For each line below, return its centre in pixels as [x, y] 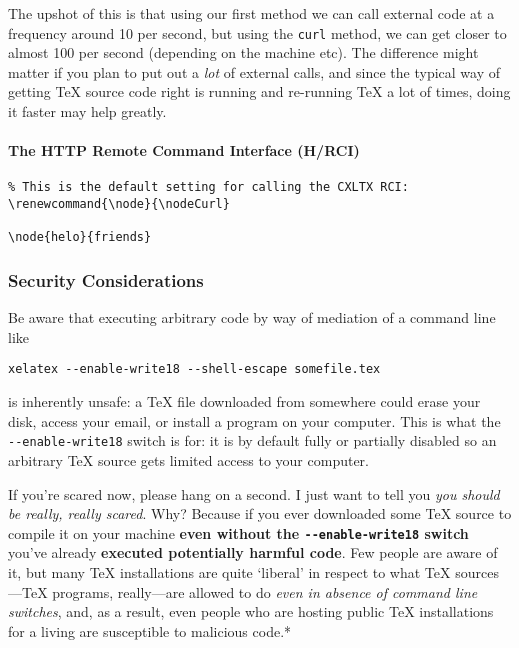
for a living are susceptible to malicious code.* [150, 630]
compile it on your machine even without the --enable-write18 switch [238, 532]
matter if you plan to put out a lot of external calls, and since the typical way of [254, 71]
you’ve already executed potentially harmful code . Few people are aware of [253, 552]
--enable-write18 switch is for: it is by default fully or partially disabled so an [252, 440]
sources [477, 571]
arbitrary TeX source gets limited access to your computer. [189, 459]
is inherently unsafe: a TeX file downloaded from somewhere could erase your [244, 401]
